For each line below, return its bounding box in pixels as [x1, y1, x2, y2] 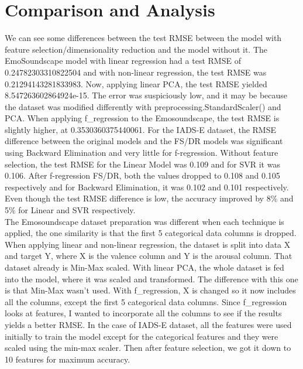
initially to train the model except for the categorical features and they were [5, 330, 278, 342]
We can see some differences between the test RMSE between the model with [5, 32, 282, 44]
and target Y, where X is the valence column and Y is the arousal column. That [5, 250, 292, 262]
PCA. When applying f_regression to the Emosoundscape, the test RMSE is [5, 112, 280, 124]
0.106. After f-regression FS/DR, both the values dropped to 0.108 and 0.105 [5, 169, 280, 182]
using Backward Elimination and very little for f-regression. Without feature [5, 146, 278, 159]
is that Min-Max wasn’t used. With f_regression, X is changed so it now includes [5, 284, 296, 296]
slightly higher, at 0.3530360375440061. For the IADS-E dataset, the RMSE [5, 123, 277, 135]
